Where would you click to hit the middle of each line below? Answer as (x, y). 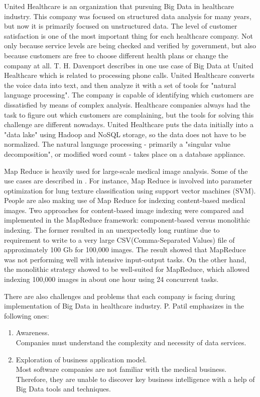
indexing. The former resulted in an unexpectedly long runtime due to (112, 230)
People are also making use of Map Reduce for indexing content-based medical (125, 200)
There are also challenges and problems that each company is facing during (120, 296)
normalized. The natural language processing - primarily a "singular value (117, 144)
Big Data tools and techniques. (63, 389)
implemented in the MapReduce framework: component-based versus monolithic (127, 220)
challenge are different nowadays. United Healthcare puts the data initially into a (129, 124)
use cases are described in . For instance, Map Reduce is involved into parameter (128, 181)
